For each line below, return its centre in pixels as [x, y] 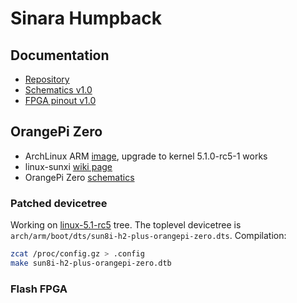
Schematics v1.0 [58, 90]
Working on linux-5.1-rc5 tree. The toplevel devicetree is [126, 225]
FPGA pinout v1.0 [60, 100]
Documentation [60, 55]
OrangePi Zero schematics [79, 177]
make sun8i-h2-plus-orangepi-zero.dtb [91, 263]
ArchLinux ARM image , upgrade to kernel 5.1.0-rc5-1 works [146, 156]
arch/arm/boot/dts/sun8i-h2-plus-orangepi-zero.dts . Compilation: [148, 236]
